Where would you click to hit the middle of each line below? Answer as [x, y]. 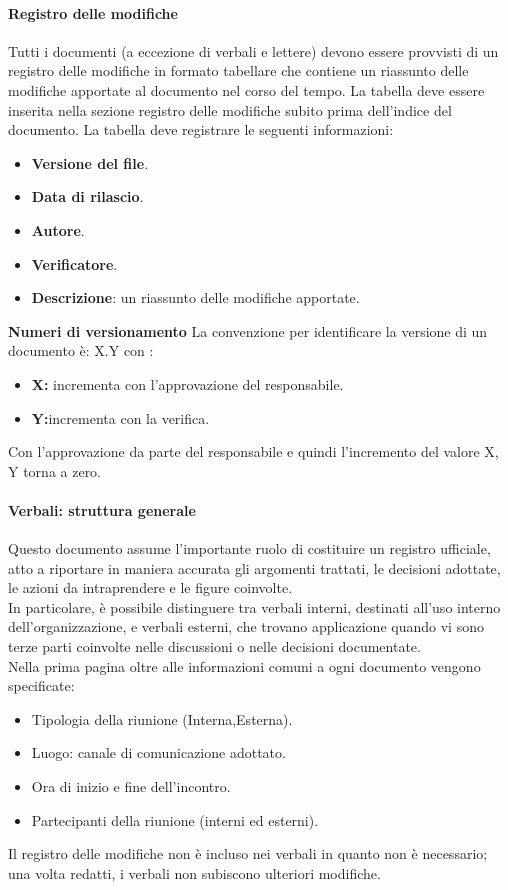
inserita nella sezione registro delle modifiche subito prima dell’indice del [230, 109]
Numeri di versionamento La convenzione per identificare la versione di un [248, 330]
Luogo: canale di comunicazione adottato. [158, 752]
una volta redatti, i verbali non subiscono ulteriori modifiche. [194, 872]
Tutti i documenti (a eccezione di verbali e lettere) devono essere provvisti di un [253, 50]
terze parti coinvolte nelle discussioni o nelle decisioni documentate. [214, 646]
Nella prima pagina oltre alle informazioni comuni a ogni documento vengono [244, 665]
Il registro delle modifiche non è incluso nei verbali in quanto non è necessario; [248, 853]
